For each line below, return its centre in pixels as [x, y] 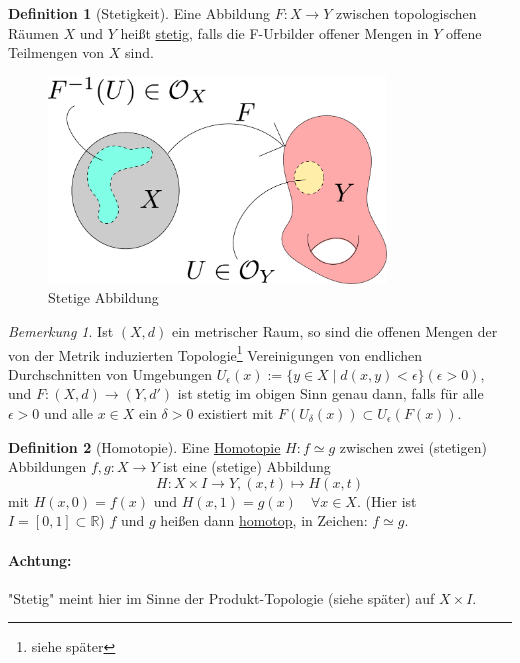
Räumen [33, 32]
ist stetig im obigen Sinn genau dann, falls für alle [330, 393]
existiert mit [236, 413]
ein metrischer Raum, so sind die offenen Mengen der [335, 330]
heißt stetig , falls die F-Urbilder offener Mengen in [274, 32]
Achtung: [40, 559]
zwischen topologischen [406, 13]
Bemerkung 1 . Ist [61, 330]
